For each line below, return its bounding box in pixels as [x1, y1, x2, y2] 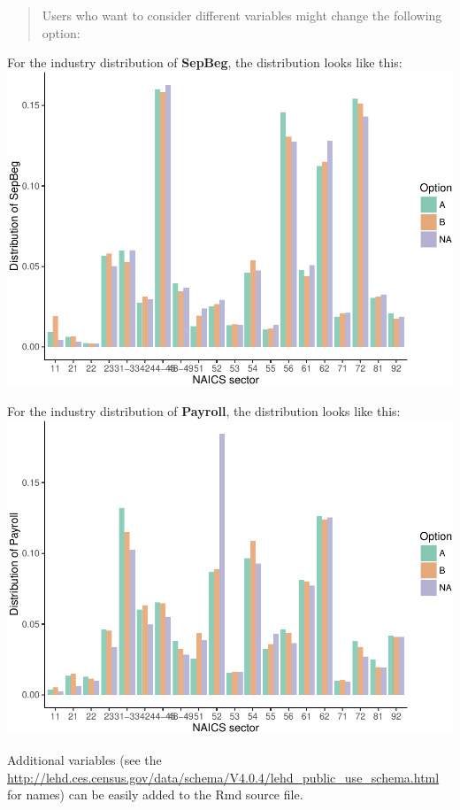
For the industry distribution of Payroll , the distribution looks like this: [7, 402, 401, 420]
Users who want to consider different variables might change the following [42, 6, 442, 24]
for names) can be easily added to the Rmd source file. [7, 785, 303, 804]
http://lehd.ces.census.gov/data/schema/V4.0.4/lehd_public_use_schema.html [7, 768, 440, 786]
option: [42, 23, 80, 42]
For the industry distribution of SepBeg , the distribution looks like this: [7, 53, 402, 72]
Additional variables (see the [7, 751, 162, 768]
